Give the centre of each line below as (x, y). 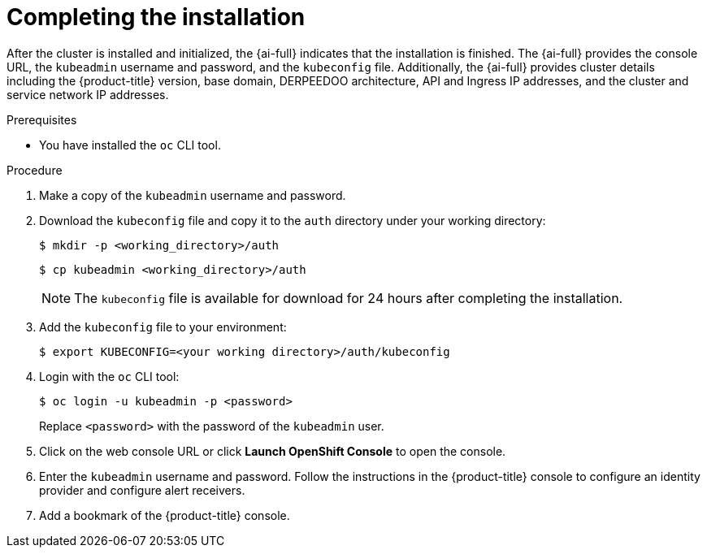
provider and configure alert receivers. (142, 490)
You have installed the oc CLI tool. (130, 145)
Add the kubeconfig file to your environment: (163, 327)
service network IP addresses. (88, 94)
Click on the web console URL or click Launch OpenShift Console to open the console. (273, 451)
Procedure (35, 170)
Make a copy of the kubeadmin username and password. (193, 195)
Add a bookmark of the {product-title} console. (165, 515)
